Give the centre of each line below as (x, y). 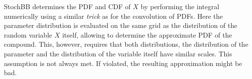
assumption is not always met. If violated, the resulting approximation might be (123, 63)
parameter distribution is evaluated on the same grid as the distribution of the (121, 25)
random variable (28, 34)
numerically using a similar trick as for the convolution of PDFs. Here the (113, 16)
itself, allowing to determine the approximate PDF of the (147, 34)
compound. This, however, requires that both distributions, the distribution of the (126, 44)
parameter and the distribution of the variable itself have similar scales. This (118, 53)
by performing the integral (180, 6)
